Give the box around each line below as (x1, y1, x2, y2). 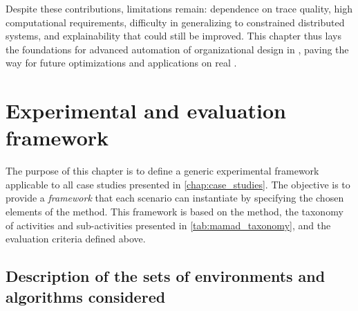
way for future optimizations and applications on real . (6, 55, 237, 70)
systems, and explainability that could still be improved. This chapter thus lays (6, 28, 341, 43)
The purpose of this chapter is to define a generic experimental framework (6, 163, 319, 178)
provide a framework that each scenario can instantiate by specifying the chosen (6, 190, 344, 205)
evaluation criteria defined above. (6, 231, 146, 246)
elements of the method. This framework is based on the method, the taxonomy (6, 204, 343, 219)
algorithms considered (6, 285, 166, 307)
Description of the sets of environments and (6, 265, 326, 287)
